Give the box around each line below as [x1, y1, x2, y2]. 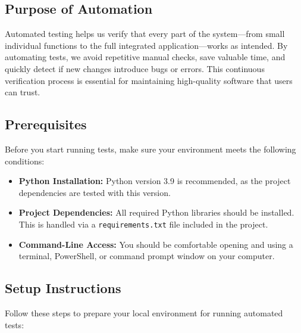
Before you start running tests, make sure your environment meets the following [5, 142, 296, 155]
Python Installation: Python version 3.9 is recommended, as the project [18, 175, 291, 187]
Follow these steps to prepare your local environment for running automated [5, 306, 283, 319]
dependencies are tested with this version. [18, 186, 171, 198]
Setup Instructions [5, 279, 121, 297]
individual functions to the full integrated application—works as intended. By [5, 39, 288, 51]
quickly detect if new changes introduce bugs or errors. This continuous [5, 62, 265, 74]
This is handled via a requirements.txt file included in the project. [18, 217, 268, 230]
